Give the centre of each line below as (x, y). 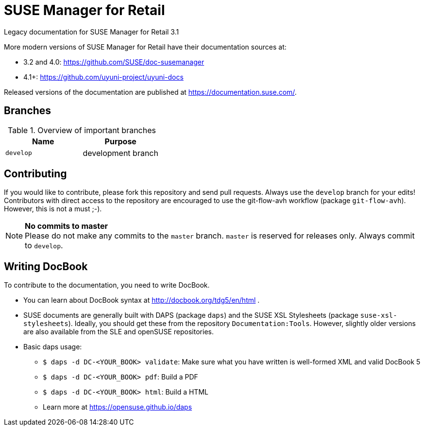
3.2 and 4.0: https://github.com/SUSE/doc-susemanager (114, 62)
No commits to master (67, 226)
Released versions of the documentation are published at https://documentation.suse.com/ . (150, 92)
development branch (120, 153)
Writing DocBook (46, 266)
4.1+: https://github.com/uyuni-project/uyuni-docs (103, 77)
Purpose (120, 141)
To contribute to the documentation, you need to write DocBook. (107, 285)
